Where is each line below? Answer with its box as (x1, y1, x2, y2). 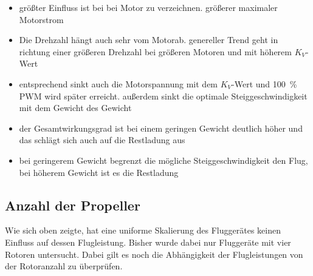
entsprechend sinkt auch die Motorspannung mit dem (19, 77, 218, 90)
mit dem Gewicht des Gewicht (19, 101, 132, 114)
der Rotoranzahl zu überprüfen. (5, 260, 123, 272)
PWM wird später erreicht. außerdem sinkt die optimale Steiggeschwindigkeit (19, 89, 308, 102)
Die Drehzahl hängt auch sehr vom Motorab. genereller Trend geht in (19, 33, 278, 46)
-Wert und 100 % (232, 77, 297, 90)
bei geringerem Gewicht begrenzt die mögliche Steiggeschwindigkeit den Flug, (19, 153, 308, 166)
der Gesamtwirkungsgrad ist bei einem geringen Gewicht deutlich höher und (19, 121, 303, 134)
